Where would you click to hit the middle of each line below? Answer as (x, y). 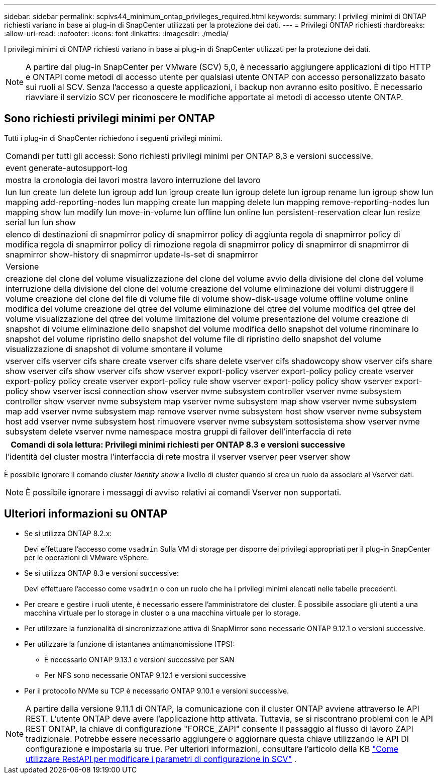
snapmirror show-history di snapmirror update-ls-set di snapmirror (132, 254)
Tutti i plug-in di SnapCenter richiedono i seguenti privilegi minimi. (113, 138)
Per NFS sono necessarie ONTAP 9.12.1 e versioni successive (145, 675)
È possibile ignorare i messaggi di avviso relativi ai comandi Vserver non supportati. (184, 492)
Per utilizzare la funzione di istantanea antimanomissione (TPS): (130, 644)
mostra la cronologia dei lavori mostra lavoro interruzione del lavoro (133, 180)
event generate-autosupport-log (67, 168)
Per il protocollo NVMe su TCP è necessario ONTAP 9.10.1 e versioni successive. (157, 690)
